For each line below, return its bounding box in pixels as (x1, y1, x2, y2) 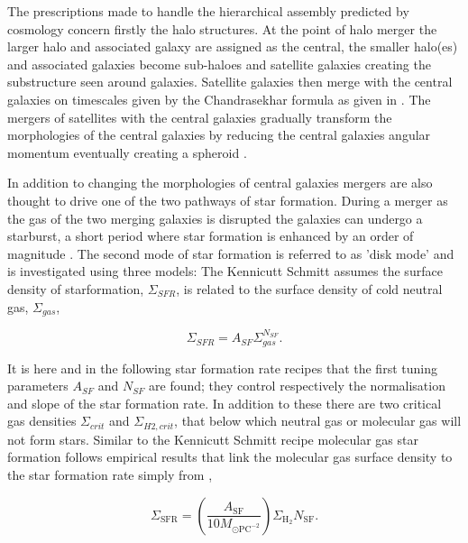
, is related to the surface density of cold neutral (176, 279, 443, 298)
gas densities (7, 411, 77, 430)
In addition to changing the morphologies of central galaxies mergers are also (7, 173, 433, 192)
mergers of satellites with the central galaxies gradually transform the (7, 107, 392, 126)
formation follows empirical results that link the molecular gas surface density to (7, 447, 453, 466)
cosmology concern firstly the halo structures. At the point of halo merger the (7, 19, 437, 38)
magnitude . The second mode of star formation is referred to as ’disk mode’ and (7, 244, 454, 262)
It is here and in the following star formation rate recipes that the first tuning (7, 358, 437, 377)
